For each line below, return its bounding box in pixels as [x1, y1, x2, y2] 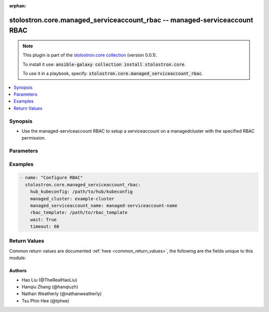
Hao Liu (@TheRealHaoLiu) [21, 277, 77, 283]
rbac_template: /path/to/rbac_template [30, 210, 128, 215]
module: [9, 255, 26, 261]
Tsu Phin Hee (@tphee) [21, 298, 70, 304]
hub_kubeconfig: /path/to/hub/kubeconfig [30, 189, 133, 194]
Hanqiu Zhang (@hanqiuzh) [21, 284, 78, 290]
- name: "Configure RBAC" [19, 175, 83, 180]
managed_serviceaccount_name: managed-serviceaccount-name [30, 202, 178, 208]
